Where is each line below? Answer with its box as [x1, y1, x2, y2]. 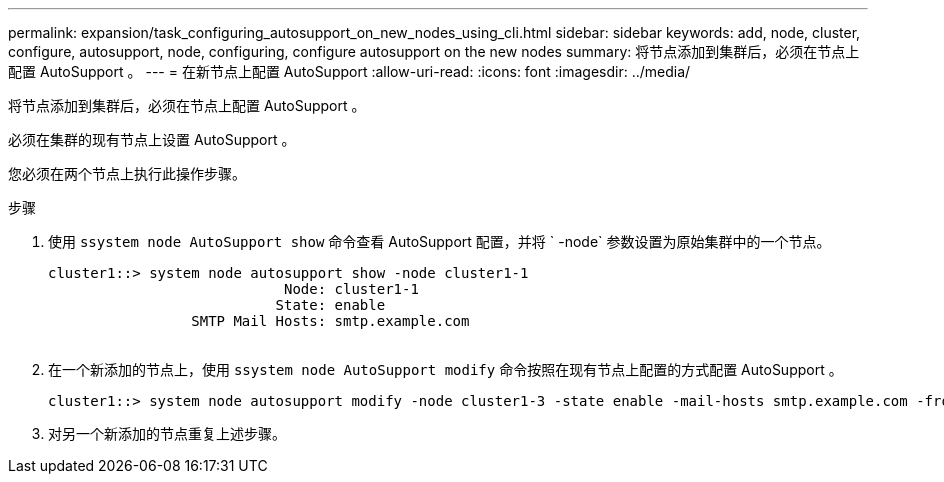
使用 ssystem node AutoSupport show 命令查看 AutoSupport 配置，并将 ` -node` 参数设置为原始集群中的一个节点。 [48, 233, 831, 250]
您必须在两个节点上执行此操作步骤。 [8, 165, 246, 182]
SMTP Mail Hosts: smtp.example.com [191, 313, 470, 329]
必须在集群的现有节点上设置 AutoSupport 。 [8, 131, 296, 148]
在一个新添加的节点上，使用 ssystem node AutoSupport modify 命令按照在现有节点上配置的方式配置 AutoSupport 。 [48, 361, 843, 378]
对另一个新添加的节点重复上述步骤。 [48, 425, 286, 442]
